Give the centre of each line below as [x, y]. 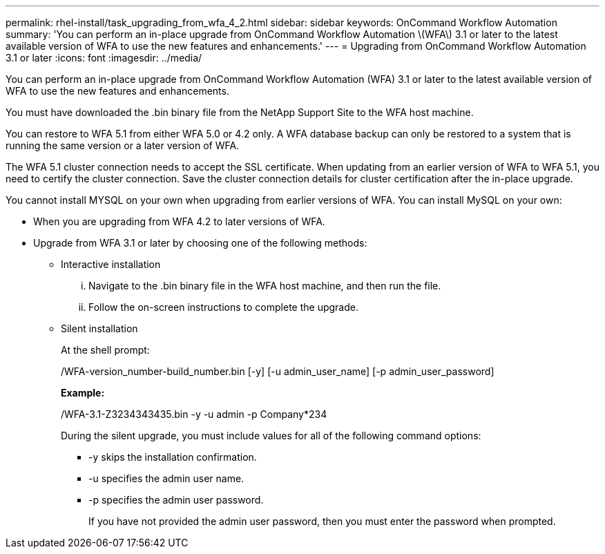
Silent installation [99, 328]
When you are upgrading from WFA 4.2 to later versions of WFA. [179, 221]
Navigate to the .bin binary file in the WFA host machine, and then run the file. [265, 286]
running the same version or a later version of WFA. [123, 145]
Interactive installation [111, 264]
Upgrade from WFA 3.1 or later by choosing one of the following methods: [200, 243]
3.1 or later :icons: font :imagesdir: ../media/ [104, 58]
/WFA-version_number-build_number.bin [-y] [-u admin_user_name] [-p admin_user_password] [278, 371]
